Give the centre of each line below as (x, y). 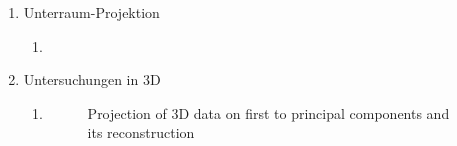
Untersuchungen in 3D (92, 79)
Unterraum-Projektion (91, 12)
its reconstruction (141, 132)
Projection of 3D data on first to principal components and (268, 112)
